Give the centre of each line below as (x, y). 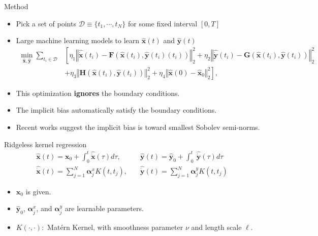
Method (16, 6)
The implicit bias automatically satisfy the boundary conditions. (116, 110)
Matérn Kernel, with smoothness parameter (115, 227)
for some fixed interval (163, 23)
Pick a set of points (46, 23)
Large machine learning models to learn (78, 40)
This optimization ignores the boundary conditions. (98, 93)
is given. (38, 191)
